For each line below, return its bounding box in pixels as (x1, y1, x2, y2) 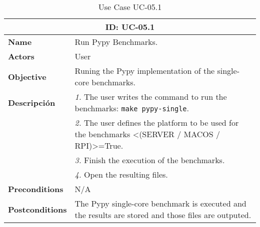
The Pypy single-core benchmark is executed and (74, 198, 246, 209)
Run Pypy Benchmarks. (74, 36, 158, 47)
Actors (8, 50, 34, 62)
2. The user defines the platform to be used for (74, 117, 239, 128)
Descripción (8, 96, 55, 108)
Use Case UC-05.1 (98, 1, 162, 12)
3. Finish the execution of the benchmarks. (74, 154, 225, 166)
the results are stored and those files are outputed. (74, 209, 251, 221)
